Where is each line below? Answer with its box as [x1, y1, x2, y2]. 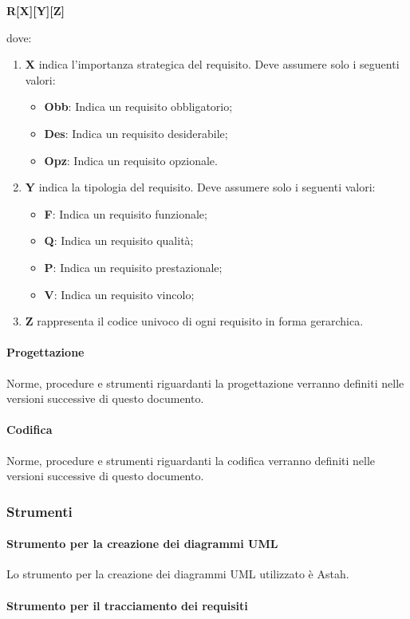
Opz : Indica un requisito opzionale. [44, 152, 218, 168]
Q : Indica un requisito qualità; [44, 232, 194, 249]
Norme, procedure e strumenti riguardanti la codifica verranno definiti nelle [6, 451, 376, 468]
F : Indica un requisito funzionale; [44, 205, 207, 222]
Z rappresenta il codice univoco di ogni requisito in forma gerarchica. [25, 313, 364, 329]
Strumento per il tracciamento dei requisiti [6, 597, 248, 613]
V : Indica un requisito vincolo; [44, 286, 195, 302]
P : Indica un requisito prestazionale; [44, 258, 223, 275]
